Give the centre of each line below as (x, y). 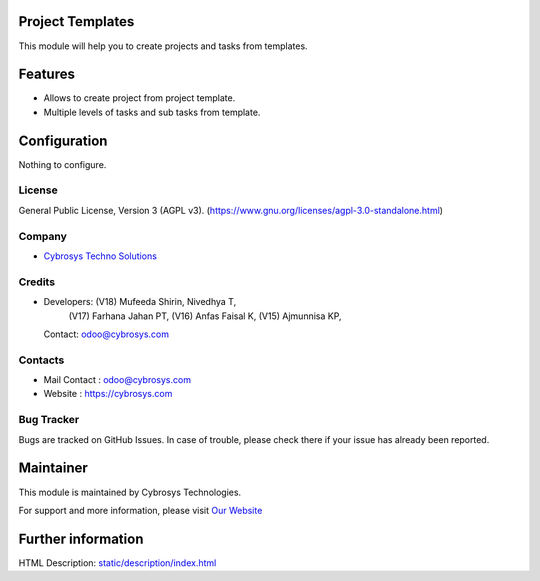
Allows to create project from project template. (139, 98)
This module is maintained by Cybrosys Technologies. (130, 492)
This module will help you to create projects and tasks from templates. (163, 46)
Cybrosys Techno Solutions (100, 256)
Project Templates (76, 21)
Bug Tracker (49, 420)
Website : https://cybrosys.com (108, 394)
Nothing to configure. (62, 164)
